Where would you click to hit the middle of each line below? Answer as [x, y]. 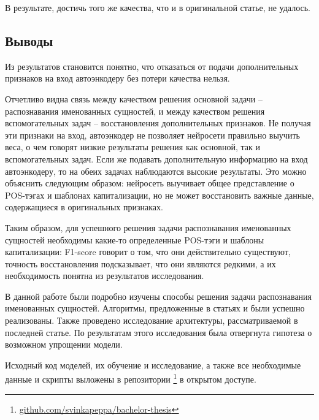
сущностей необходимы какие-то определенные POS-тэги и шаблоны [135, 239]
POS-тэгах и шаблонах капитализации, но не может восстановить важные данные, [159, 195]
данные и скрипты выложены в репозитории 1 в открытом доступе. [131, 378]
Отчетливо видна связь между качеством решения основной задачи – [134, 98]
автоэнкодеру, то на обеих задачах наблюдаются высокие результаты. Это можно [156, 171]
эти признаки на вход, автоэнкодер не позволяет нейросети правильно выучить [152, 135]
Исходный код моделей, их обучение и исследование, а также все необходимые [153, 365]
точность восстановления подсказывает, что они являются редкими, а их [140, 263]
